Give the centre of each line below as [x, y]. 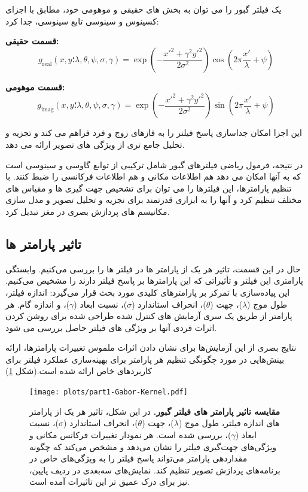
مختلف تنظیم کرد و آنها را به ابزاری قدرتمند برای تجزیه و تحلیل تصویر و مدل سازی [154, 200]
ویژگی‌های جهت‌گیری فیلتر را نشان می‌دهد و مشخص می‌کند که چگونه [153, 446]
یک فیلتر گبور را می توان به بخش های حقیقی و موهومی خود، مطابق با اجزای [144, 9]
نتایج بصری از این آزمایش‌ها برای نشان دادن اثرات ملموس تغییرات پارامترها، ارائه [151, 347]
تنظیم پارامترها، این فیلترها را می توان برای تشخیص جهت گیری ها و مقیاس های [149, 188]
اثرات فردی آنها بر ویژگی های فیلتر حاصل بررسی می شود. [111, 327]
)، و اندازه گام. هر [38, 304]
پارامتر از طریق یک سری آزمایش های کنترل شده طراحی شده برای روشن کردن [149, 316]
